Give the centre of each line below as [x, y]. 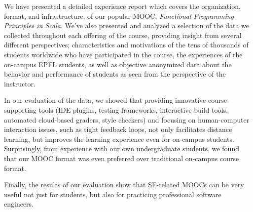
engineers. [19, 204]
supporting [20, 109]
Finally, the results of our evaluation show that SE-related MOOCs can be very [124, 185]
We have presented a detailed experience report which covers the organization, [122, 6]
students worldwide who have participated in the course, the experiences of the [123, 54]
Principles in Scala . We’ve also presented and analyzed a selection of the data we [127, 25]
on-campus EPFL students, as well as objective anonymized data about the [118, 64]
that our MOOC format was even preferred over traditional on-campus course [122, 158]
